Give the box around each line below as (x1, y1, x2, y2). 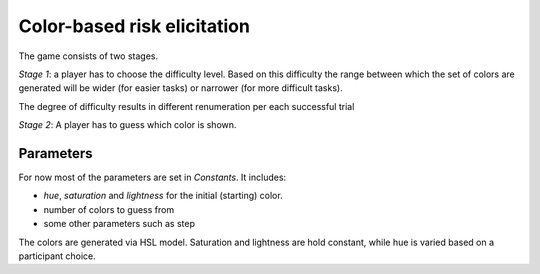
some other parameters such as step (43, 218, 195, 230)
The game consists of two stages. (18, 50, 159, 62)
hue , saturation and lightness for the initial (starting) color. (43, 190, 284, 202)
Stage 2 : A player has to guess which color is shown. (18, 119, 237, 131)
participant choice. (18, 250, 97, 262)
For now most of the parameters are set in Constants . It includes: (18, 171, 287, 184)
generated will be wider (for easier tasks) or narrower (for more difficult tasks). (18, 82, 344, 94)
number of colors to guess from (43, 203, 175, 215)
